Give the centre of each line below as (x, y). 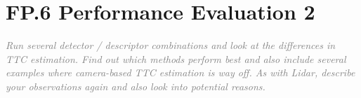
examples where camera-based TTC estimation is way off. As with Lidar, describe (180, 72)
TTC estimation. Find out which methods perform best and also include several (176, 58)
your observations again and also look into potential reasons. (136, 86)
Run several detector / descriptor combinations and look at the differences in (171, 45)
